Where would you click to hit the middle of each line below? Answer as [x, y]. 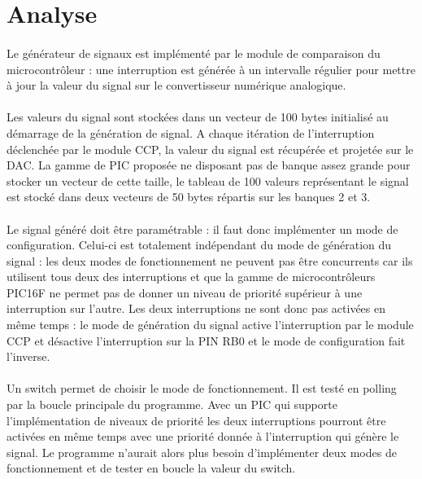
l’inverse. [28, 356]
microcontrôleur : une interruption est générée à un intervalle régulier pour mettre [211, 69]
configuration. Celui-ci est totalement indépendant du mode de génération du [199, 245]
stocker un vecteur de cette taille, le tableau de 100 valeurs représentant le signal [208, 180]
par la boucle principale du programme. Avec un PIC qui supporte [172, 404]
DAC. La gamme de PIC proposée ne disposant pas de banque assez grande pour [209, 165]
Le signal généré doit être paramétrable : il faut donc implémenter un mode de [202, 229]
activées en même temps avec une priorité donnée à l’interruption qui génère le [203, 436]
